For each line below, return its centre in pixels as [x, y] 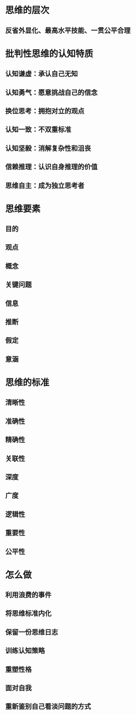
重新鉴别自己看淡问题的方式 [48, 707]
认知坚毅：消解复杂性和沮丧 [48, 148]
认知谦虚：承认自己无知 [41, 74]
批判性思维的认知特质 [49, 54]
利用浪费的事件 [28, 595]
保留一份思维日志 [32, 632]
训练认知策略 [25, 651]
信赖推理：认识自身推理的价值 [51, 167]
